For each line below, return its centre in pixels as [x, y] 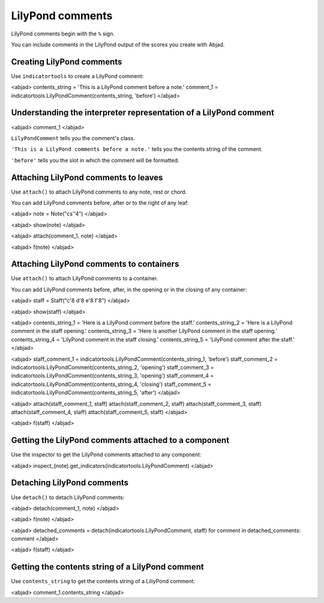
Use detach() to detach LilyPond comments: [68, 497]
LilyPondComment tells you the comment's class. [73, 138]
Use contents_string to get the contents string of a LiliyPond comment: [103, 581]
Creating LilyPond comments [67, 62]
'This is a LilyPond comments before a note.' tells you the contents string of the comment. [137, 149]
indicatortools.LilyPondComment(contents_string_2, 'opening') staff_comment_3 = [112, 367]
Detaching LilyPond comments [70, 483]
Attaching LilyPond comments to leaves [87, 177]
